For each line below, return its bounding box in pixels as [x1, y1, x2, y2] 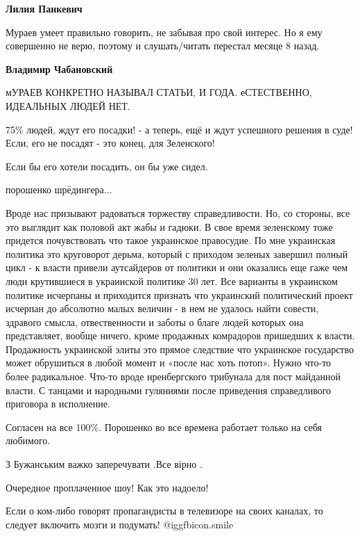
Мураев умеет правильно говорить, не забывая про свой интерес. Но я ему [6, 24, 323, 39]
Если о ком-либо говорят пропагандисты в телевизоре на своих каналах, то [6, 503, 323, 518]
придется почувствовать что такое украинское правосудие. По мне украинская [6, 233, 336, 247]
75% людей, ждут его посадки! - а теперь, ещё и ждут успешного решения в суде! [6, 122, 353, 136]
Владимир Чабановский [6, 61, 113, 76]
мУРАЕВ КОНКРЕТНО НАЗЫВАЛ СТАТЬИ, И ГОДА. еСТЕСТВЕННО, [6, 85, 312, 99]
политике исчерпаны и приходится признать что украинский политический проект [6, 287, 353, 302]
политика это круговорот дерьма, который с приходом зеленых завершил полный [6, 246, 348, 261]
